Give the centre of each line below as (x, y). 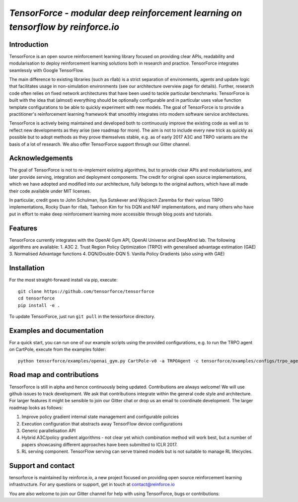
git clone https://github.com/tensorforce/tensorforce (86, 291)
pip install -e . (39, 305)
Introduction (29, 44)
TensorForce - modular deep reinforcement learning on (126, 13)
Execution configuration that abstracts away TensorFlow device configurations (102, 424)
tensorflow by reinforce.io (64, 27)
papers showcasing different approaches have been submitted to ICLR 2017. (100, 444)
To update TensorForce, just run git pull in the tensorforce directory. (82, 316)
